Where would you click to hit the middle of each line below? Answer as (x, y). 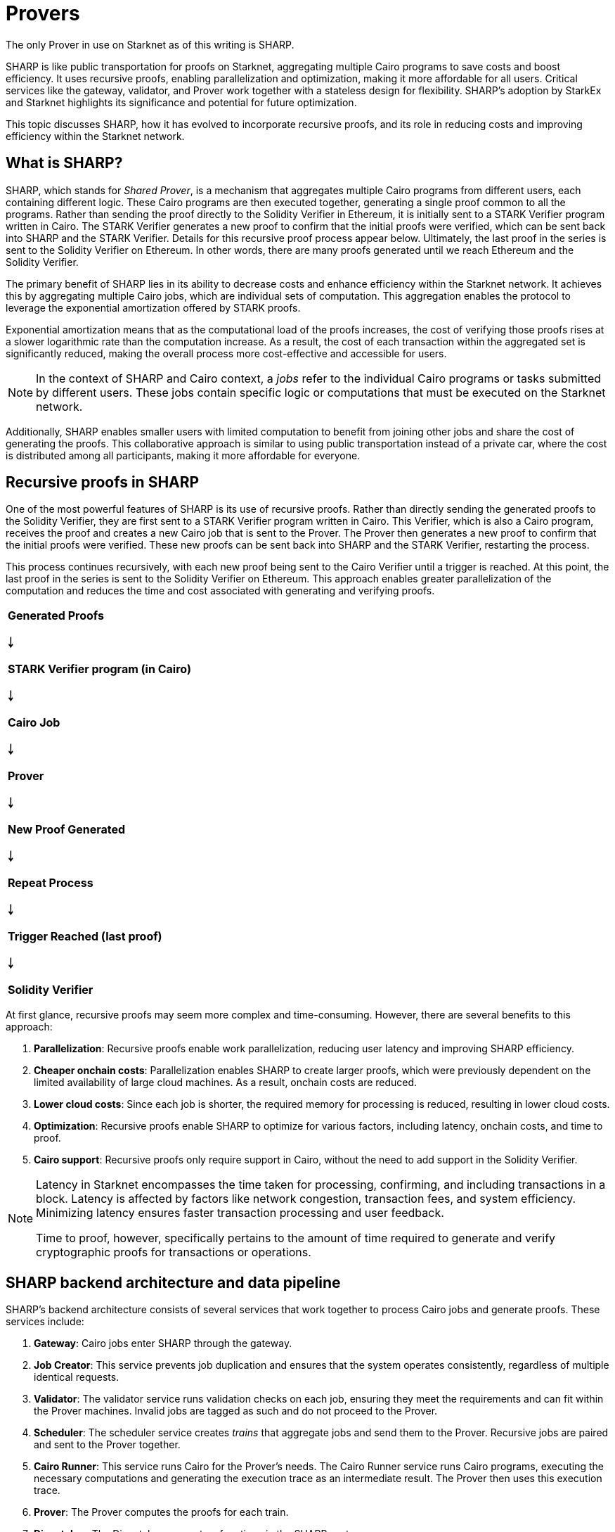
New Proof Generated (67, 830)
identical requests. (77, 1377)
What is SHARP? (64, 163)
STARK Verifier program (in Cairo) (99, 669)
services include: (45, 1322)
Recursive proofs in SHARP (103, 483)
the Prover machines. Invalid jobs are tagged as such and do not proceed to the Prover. (236, 1411)
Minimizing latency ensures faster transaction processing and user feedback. (240, 1213)
